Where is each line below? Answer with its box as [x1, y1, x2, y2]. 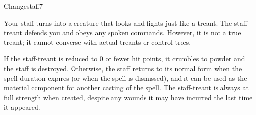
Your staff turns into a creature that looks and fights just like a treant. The [4, 17, 232, 28]
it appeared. [4, 102, 40, 112]
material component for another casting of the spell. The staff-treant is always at [4, 82, 249, 93]
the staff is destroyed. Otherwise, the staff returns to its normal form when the [4, 63, 242, 73]
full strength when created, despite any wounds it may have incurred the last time [4, 92, 253, 102]
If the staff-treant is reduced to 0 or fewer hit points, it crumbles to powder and [4, 53, 245, 64]
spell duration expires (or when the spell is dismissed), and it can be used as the [4, 73, 247, 83]
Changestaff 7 [4, 1, 43, 11]
